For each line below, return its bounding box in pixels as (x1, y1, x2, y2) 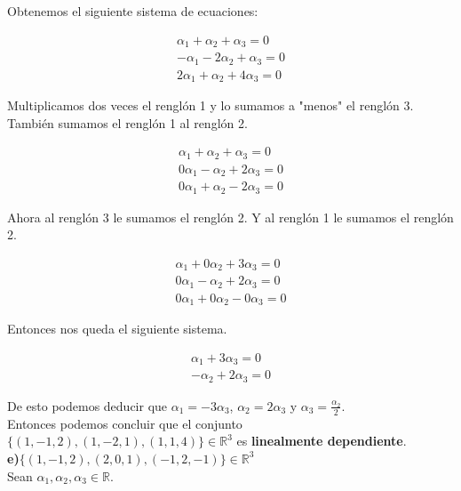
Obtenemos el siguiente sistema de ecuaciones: (7, 2, 258, 20)
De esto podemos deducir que (7, 396, 168, 415)
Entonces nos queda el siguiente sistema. (7, 319, 227, 338)
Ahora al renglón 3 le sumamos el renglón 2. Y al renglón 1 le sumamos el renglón (7, 207, 454, 226)
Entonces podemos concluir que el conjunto (7, 414, 242, 432)
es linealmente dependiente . (236, 431, 407, 450)
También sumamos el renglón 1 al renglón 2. (7, 113, 248, 132)
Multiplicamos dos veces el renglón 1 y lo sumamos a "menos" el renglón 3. (7, 96, 414, 115)
